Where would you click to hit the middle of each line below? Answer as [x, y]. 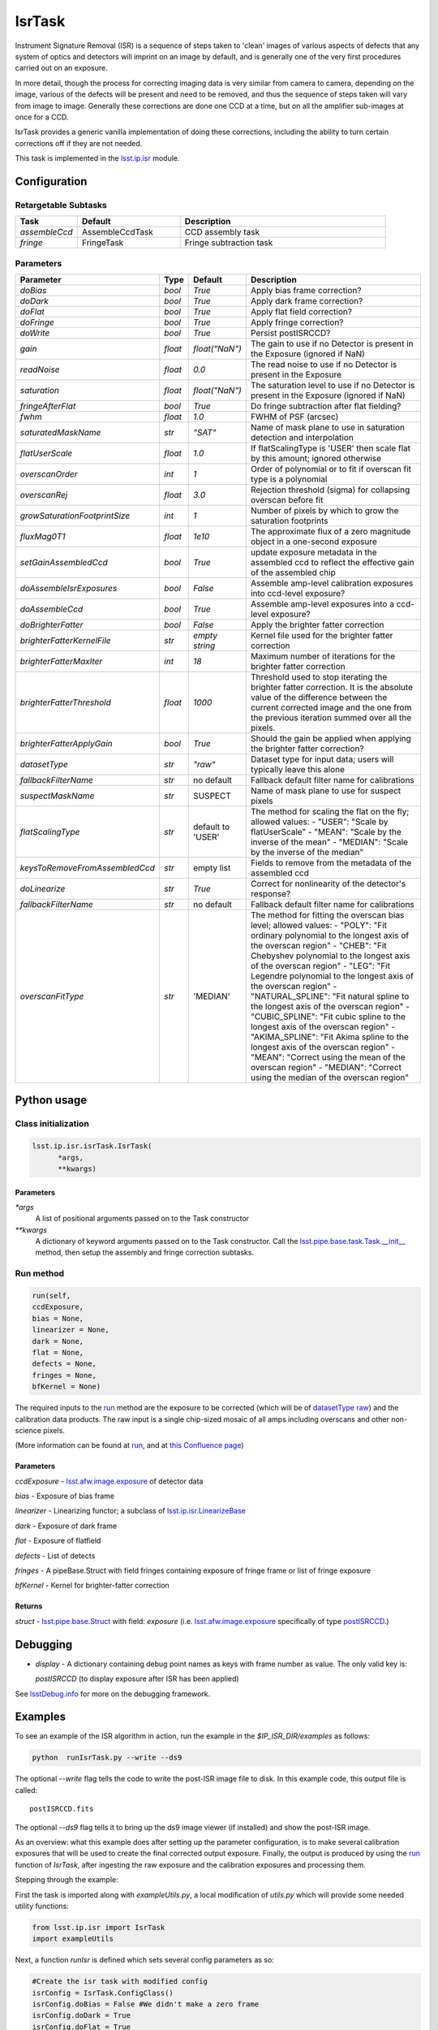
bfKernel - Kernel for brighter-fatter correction [92, 1585]
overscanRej [44, 495]
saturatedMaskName [60, 432]
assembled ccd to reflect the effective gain [332, 562]
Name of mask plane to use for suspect [326, 790]
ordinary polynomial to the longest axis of [330, 935]
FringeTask [103, 243]
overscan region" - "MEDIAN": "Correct [326, 1067]
